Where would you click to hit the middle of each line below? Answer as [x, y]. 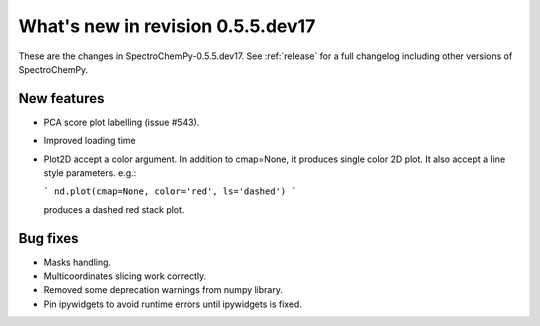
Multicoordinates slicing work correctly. [125, 276]
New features [61, 98]
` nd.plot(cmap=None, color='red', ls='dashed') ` [170, 191]
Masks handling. [77, 262]
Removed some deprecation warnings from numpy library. [163, 290]
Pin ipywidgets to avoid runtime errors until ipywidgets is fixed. [172, 304]
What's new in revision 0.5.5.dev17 [167, 26]
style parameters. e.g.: [90, 173]
